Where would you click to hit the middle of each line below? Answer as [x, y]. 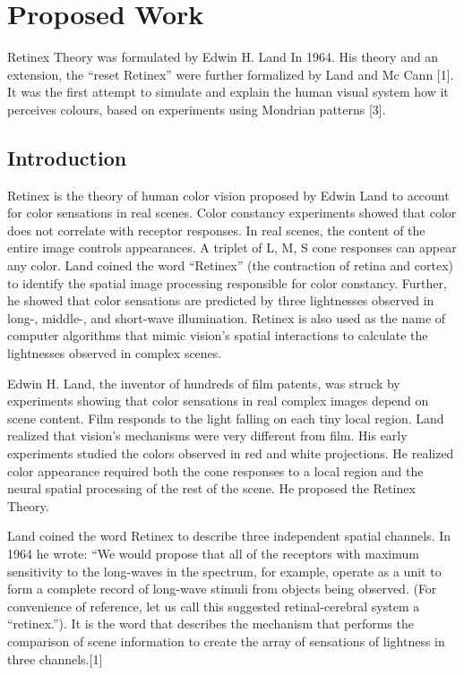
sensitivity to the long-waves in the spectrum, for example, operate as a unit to [224, 571]
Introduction [67, 157]
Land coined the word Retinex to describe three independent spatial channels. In [229, 536]
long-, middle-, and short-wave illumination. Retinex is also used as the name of [227, 317]
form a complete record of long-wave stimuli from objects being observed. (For [222, 589]
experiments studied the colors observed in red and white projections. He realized [231, 453]
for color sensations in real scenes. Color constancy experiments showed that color [232, 213]
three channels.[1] [55, 658]
